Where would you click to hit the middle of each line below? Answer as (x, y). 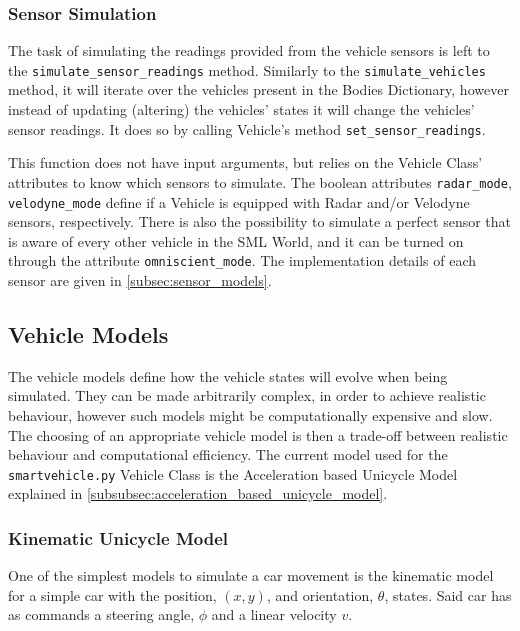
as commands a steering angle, (101, 614)
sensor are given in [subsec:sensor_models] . (140, 280)
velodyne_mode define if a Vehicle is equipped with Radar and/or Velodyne (239, 201)
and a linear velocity (274, 614)
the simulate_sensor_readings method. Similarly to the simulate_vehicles (247, 69)
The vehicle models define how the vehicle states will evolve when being (228, 375)
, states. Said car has (448, 594)
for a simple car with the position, (112, 594)
